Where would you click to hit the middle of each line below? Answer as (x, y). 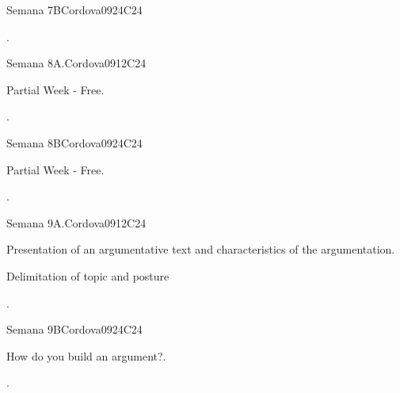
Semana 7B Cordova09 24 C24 (74, 10)
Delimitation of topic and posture (88, 275)
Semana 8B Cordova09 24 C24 (74, 142)
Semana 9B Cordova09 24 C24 (74, 329)
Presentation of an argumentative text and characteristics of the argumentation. (201, 249)
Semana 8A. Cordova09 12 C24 (76, 63)
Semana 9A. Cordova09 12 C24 (76, 222)
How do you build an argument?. (86, 355)
